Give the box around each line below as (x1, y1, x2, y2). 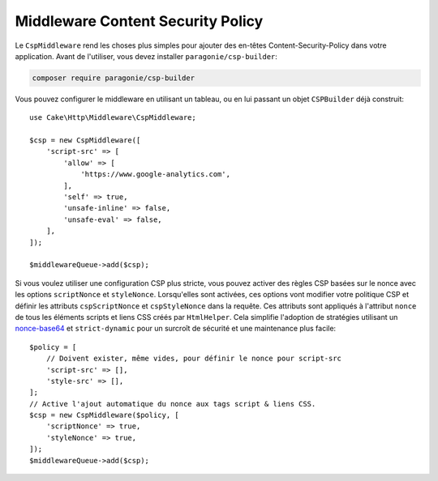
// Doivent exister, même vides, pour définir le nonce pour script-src (45, 354, 342, 364)
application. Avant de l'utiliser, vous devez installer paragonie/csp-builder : (15, 51, 277, 61)
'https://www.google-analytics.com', (80, 170, 231, 179)
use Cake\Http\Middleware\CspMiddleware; (29, 113, 196, 122)
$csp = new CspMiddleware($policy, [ (29, 411, 180, 420)
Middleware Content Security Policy (15, 12, 264, 30)
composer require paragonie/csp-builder (32, 73, 195, 83)
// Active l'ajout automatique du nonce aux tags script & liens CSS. (29, 399, 316, 408)
